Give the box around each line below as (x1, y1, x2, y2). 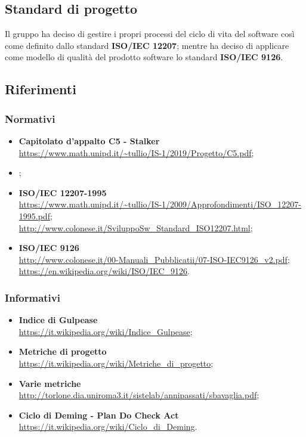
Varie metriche (18, 377, 81, 389)
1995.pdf (18, 209, 50, 222)
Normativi (5, 111, 55, 126)
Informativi (5, 290, 60, 305)
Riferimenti (5, 80, 76, 98)
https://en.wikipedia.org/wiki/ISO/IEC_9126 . (18, 265, 190, 277)
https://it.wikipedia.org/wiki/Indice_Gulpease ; (18, 325, 193, 337)
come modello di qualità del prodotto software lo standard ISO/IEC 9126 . (5, 51, 283, 63)
